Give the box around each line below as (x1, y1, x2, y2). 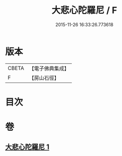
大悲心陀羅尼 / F (51, 5, 117, 16)
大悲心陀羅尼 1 (5, 143, 50, 151)
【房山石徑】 (29, 74, 59, 81)
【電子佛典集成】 (29, 65, 69, 72)
